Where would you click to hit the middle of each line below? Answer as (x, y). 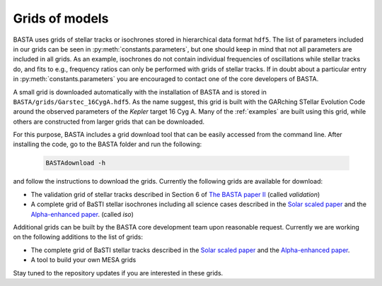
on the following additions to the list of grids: (78, 237)
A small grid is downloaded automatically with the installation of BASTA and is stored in (140, 92)
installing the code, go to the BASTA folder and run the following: (108, 144)
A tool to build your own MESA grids (83, 260)
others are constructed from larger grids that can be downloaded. (109, 121)
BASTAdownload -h (76, 163)
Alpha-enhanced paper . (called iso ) (82, 214)
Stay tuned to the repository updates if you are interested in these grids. (118, 273)
